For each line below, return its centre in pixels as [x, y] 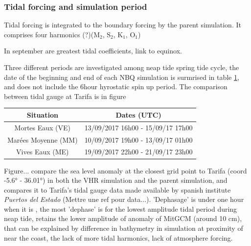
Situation [42, 114]
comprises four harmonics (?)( [49, 34]
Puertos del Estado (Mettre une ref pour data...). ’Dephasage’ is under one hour [124, 199]
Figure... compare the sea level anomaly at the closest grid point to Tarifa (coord [125, 170]
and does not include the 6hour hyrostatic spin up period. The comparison [116, 86]
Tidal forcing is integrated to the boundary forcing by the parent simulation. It [123, 25]
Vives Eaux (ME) [43, 152]
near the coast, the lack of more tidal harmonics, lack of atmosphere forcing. [118, 237]
